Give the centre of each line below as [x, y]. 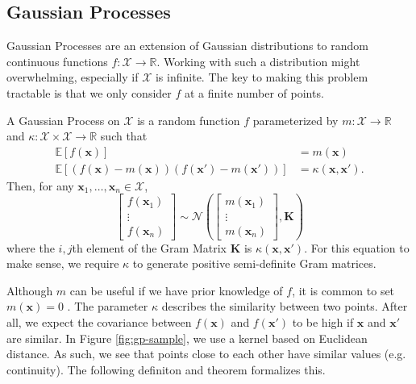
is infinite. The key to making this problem [262, 77]
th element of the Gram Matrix [149, 247]
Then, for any [40, 185]
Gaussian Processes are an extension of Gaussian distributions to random [187, 46]
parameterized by [295, 120]
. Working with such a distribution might [258, 61]
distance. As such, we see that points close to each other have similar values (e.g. [206, 354]
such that [124, 136]
